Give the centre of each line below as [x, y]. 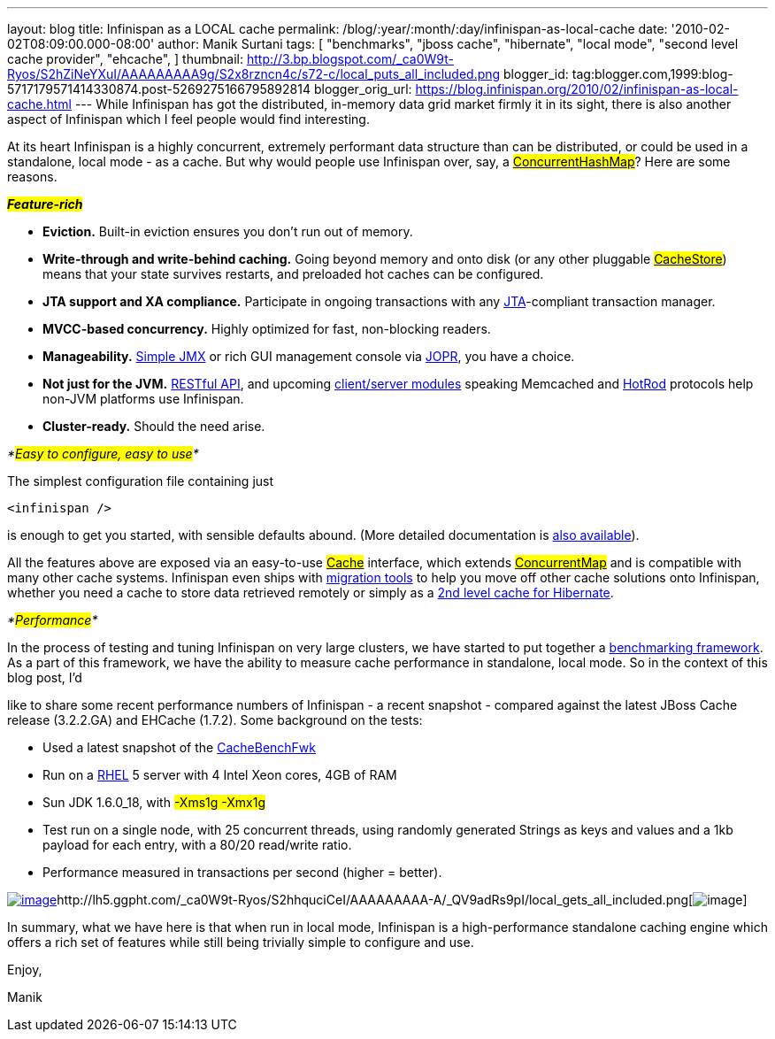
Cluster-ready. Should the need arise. [154, 426]
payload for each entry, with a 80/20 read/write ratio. [197, 845]
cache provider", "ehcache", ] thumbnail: [126, 59]
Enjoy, [25, 970]
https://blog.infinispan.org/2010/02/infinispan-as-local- [577, 89]
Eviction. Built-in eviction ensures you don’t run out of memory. [228, 231]
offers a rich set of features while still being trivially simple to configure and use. [241, 942]
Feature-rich [45, 204]
